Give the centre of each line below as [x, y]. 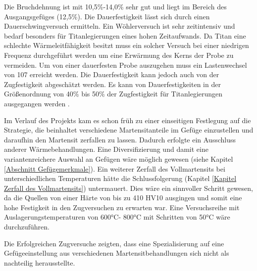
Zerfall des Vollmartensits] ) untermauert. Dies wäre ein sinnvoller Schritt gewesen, [128, 188]
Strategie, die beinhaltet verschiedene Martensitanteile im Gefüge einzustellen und [129, 130]
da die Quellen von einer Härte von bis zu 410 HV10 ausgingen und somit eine [123, 198]
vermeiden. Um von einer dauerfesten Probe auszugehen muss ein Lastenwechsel [126, 65]
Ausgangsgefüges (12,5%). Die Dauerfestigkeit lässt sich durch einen [107, 16]
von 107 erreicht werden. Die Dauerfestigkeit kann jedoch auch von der [112, 74]
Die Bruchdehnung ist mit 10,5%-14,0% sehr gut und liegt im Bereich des [115, 6]
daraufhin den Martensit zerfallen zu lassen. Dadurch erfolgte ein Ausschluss [120, 139]
